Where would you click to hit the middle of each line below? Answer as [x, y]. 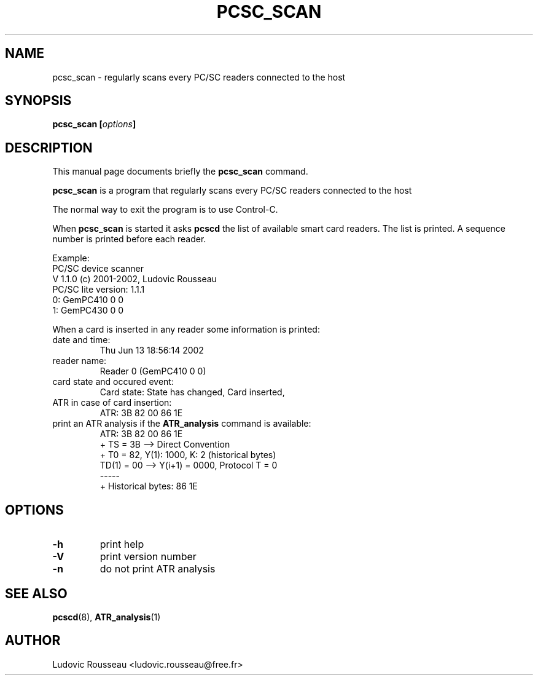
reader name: [80, 361]
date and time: [81, 340]
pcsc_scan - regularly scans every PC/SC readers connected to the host [199, 77]
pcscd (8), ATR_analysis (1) [107, 617]
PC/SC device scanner [98, 269]
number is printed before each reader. [129, 239]
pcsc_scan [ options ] [94, 124]
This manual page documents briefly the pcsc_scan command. [180, 172]
